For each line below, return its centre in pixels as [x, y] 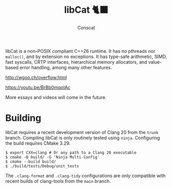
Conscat [86, 27]
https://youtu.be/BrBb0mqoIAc [38, 87]
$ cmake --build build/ [31, 162]
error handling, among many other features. [66, 67]
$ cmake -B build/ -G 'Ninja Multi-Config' [53, 157]
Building [23, 118]
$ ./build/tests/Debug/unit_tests [42, 166]
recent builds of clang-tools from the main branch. [58, 181]
